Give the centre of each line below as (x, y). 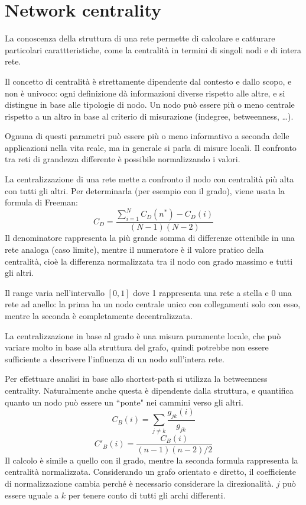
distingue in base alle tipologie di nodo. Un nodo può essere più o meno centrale (150, 104)
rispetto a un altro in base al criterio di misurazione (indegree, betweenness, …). (149, 116)
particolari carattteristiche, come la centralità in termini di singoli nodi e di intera (153, 49)
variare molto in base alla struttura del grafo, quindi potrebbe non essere (137, 347)
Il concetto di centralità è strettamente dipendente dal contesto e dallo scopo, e (148, 81)
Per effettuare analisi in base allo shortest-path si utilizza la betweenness (136, 379)
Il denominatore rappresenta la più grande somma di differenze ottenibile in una (150, 238)
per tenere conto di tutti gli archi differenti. (147, 495)
